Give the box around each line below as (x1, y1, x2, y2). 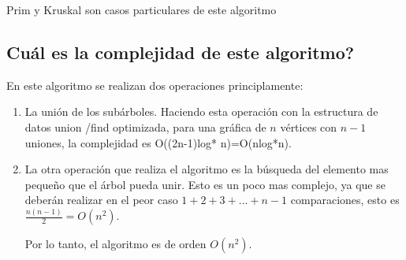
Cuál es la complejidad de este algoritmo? (6, 39, 355, 64)
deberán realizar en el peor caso (24, 191, 178, 208)
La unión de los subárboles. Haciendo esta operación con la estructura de (24, 103, 378, 120)
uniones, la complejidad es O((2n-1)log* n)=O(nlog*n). (24, 134, 292, 150)
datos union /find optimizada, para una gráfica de (24, 118, 266, 135)
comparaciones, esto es (290, 191, 400, 208)
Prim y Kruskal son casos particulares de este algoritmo (6, 2, 277, 17)
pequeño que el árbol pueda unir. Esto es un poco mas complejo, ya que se (24, 176, 386, 192)
